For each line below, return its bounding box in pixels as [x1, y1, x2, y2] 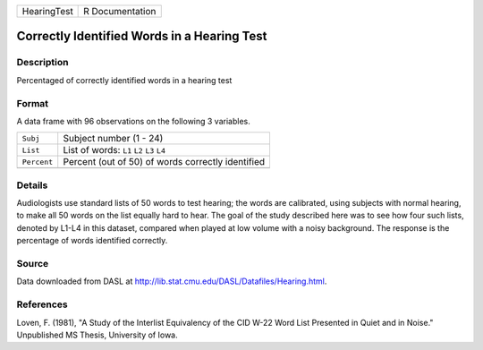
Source [16, 257, 49, 269]
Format [16, 97, 49, 109]
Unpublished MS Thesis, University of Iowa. [16, 329, 178, 340]
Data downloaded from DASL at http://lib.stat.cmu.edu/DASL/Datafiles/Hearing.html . [16, 276, 327, 286]
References [16, 298, 68, 311]
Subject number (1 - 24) [63, 132, 164, 145]
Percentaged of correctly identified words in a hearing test [16, 74, 233, 85]
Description [16, 56, 69, 69]
